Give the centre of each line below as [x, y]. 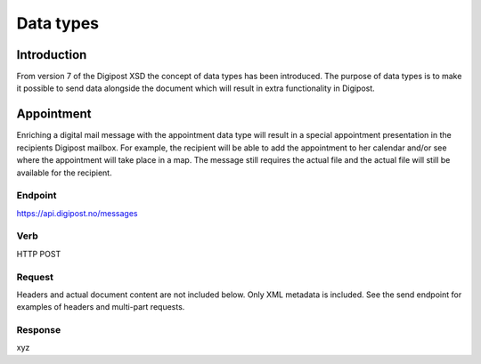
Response [39, 330]
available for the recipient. [64, 173]
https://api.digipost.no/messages [77, 213]
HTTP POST [39, 254]
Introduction [52, 55]
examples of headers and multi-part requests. [101, 307]
